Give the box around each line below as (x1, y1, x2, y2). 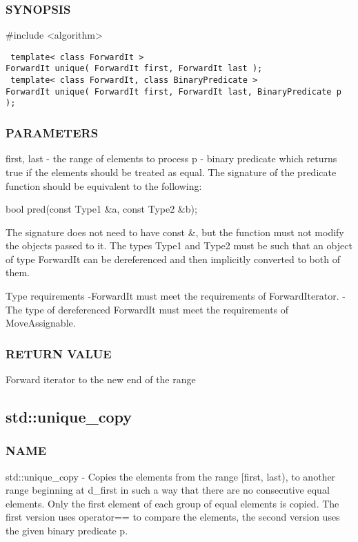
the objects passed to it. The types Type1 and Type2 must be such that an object (6, 238, 352, 253)
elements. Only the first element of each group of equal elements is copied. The (6, 496, 339, 510)
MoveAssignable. (6, 316, 76, 330)
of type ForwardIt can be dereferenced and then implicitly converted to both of (6, 251, 340, 266)
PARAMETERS (6, 124, 99, 142)
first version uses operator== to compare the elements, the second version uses (6, 510, 340, 524)
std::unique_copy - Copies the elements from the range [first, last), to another (6, 469, 336, 483)
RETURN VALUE (6, 345, 112, 362)
